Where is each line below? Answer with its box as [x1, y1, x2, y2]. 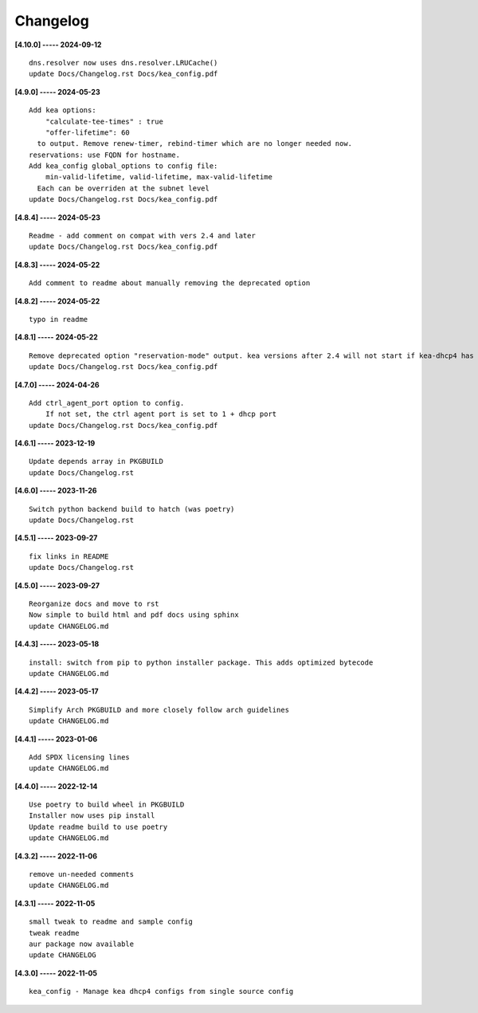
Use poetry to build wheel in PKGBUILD [29, 800, 185, 809]
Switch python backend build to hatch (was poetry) [29, 505, 235, 513]
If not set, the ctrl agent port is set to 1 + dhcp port [45, 410, 277, 418]
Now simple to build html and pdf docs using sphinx [29, 611, 239, 619]
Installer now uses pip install [29, 811, 155, 820]
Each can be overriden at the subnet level [37, 183, 210, 193]
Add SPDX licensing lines [29, 752, 131, 761]
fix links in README [29, 552, 109, 561]
